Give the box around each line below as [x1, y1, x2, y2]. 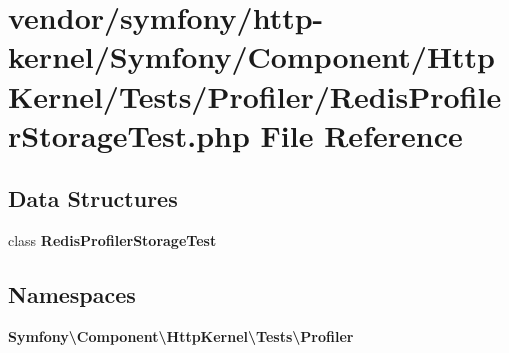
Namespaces [8, 279, 136, 310]
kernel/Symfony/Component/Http [8, 36, 496, 77]
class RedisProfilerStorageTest [8, 230, 217, 251]
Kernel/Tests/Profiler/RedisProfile [8, 75, 502, 116]
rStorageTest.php [8, 114, 250, 155]
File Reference [260, 114, 463, 155]
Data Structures [8, 183, 178, 214]
